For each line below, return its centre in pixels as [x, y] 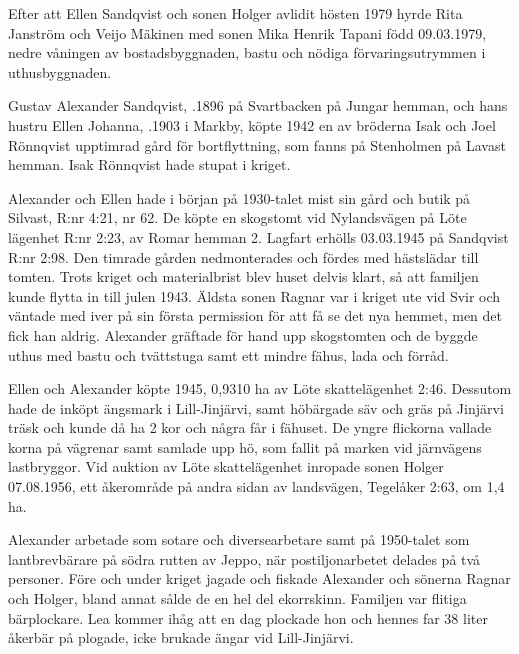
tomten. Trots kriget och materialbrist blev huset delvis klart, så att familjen [243, 276]
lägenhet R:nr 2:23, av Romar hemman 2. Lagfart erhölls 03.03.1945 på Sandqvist [258, 236]
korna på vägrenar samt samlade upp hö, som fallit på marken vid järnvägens [245, 446]
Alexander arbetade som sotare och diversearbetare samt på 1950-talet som [239, 539]
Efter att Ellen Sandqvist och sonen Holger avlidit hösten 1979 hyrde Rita [235, 13]
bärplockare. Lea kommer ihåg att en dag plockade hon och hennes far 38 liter [248, 617]
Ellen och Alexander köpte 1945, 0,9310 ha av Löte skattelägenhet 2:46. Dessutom [260, 388]
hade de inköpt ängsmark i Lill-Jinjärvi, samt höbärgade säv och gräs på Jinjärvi [256, 407]
